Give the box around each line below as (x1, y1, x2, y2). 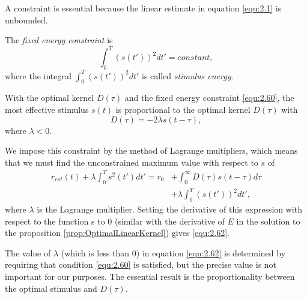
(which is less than (61, 246, 130, 259)
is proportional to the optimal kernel (115, 103, 251, 115)
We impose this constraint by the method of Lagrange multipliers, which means (5, 144, 298, 157)
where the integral (5, 69, 71, 82)
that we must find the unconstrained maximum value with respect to (5, 156, 258, 168)
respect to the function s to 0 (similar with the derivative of (5, 214, 225, 227)
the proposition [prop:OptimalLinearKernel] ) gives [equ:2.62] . (5, 226, 229, 239)
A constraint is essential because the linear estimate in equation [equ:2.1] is (5, 2, 282, 14)
